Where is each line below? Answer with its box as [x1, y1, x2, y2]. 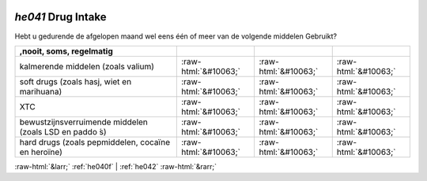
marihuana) [19, 86, 62, 97]
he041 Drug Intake [14, 10, 107, 24]
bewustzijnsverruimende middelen [19, 116, 148, 127]
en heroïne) [19, 146, 63, 157]
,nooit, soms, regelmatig [19, 46, 114, 57]
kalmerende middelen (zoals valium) [19, 61, 154, 72]
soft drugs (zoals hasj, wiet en [19, 76, 132, 87]
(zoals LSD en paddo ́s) [19, 126, 107, 137]
